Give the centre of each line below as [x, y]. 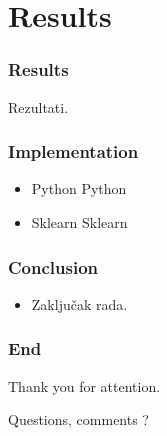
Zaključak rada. [79, 303]
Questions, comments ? [78, 419]
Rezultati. [38, 106]
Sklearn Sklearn [79, 222]
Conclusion [53, 266]
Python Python [79, 188]
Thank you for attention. [84, 385]
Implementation [73, 151]
